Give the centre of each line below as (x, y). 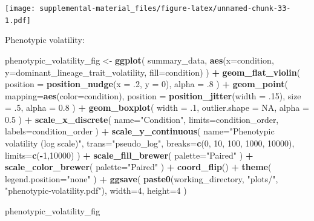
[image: (20, 8)
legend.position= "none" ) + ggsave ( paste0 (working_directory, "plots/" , (142, 178)
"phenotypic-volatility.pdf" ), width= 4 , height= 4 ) (96, 190)
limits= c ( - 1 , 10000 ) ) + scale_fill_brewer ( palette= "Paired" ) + (129, 155)
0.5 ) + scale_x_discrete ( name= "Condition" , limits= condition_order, (142, 119)
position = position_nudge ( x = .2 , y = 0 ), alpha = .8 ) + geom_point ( (146, 84)
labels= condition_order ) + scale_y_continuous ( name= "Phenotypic (140, 131)
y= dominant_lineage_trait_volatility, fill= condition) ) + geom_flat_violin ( (153, 72)
